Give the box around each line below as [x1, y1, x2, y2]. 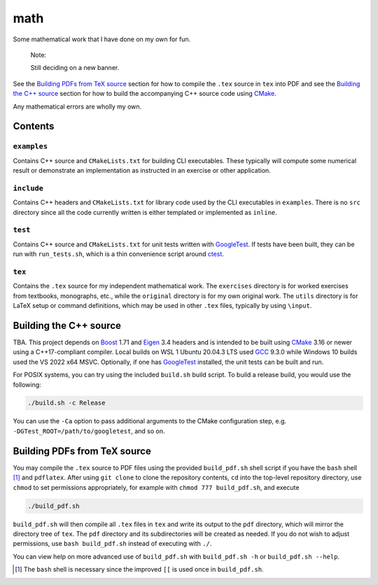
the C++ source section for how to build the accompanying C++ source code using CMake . [13, 90, 276, 98]
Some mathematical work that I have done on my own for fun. [13, 35, 191, 43]
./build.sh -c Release [27, 399, 106, 407]
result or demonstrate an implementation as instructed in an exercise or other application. [13, 167, 271, 175]
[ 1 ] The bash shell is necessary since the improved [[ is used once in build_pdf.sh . [15, 565, 264, 574]
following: [13, 380, 41, 388]
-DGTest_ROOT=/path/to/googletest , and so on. [13, 427, 165, 435]
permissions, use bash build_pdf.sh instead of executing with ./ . [13, 540, 212, 548]
